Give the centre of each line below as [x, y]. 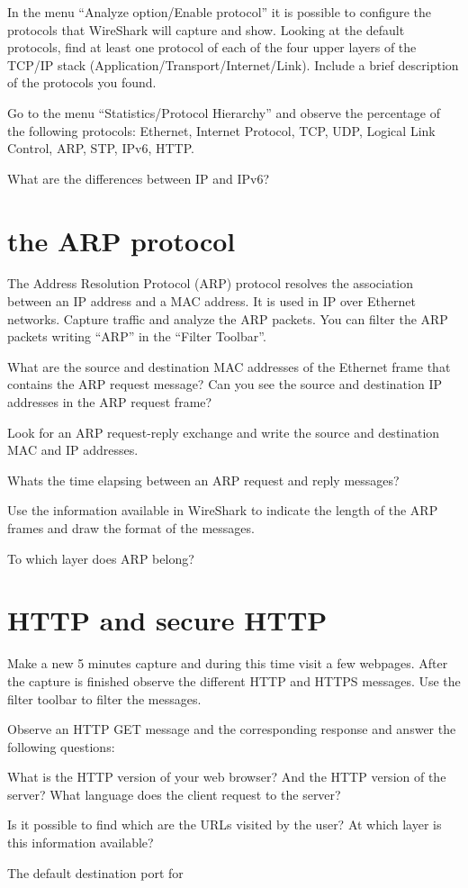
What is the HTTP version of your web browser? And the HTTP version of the [227, 777]
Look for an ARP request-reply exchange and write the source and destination [224, 432]
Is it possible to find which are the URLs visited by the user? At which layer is [225, 825]
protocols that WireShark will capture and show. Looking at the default [206, 29]
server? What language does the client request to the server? [174, 794]
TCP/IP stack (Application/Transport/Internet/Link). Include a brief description [233, 64]
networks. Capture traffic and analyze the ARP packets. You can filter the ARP [228, 318]
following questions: [61, 746]
